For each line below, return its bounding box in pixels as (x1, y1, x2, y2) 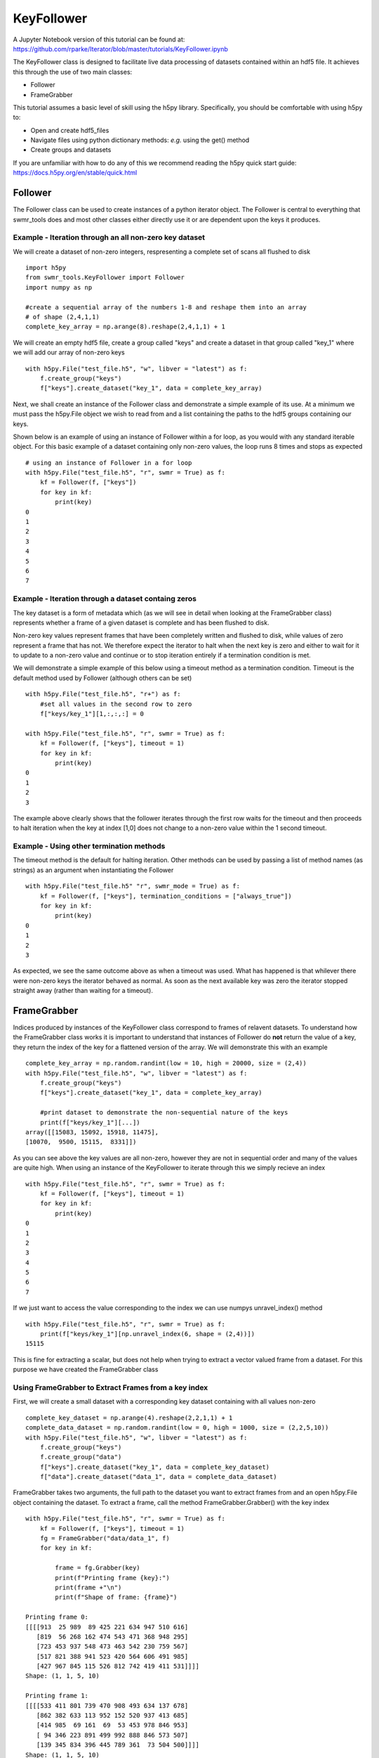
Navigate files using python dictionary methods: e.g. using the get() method (30, 136, 250, 144)
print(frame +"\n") (55, 1583, 122, 1591)
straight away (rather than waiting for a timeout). (13, 987, 154, 995)
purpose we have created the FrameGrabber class (13, 1365, 159, 1374)
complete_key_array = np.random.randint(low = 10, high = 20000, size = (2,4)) (25, 1059, 307, 1067)
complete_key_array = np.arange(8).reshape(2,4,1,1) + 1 (25, 323, 226, 331)
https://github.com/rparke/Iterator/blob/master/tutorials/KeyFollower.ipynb (13, 44, 228, 53)
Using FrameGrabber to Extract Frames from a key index (13, 1382, 208, 1392)
